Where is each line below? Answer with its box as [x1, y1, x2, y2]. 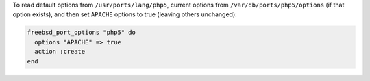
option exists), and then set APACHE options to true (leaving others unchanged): [12, 10, 238, 18]
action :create [34, 48, 86, 56]
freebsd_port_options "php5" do [27, 29, 136, 37]
